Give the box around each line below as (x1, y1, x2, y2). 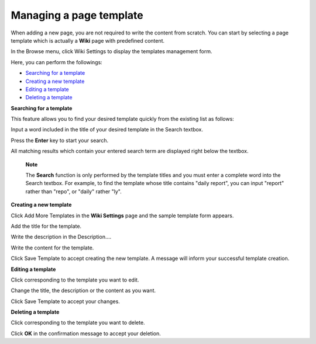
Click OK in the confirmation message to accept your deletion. (11, 330, 161, 337)
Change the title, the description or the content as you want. (11, 287, 156, 294)
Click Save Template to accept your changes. (11, 298, 120, 305)
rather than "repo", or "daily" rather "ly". (25, 187, 122, 195)
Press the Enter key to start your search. (11, 137, 109, 144)
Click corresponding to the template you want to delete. (11, 319, 146, 326)
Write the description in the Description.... (11, 234, 112, 241)
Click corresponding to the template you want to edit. (11, 276, 139, 283)
